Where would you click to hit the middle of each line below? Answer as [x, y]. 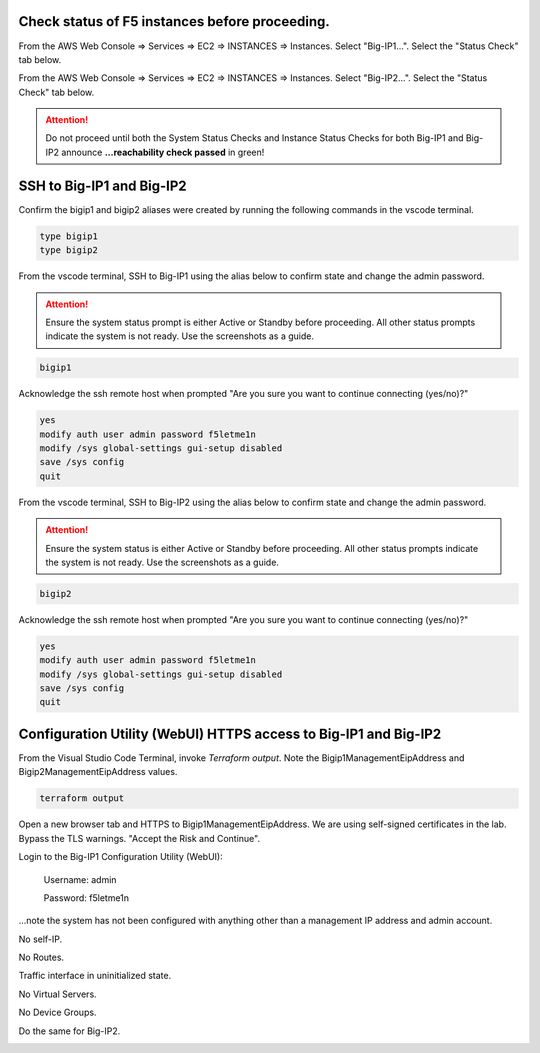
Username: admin [80, 879]
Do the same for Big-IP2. [69, 1031]
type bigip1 [69, 236]
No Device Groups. [57, 1012]
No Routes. [41, 957]
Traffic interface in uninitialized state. [95, 976]
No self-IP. [40, 939]
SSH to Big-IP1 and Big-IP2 [102, 185]
